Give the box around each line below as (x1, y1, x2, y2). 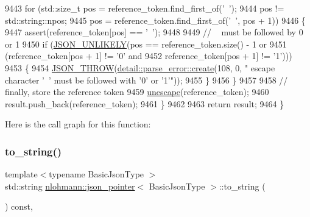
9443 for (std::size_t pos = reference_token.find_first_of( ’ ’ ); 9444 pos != (5, 2, 284, 14)
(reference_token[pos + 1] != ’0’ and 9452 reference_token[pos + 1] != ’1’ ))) (5, 49, 292, 62)
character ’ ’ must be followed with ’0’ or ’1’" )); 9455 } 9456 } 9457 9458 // (5, 73, 288, 86)
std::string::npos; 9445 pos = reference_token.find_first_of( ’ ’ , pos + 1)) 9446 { (5, 13, 306, 26)
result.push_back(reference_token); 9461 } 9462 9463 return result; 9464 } (5, 97, 284, 110)
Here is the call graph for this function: (5, 118, 151, 130)
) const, (5, 200, 33, 213)
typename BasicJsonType (49, 168, 144, 180)
